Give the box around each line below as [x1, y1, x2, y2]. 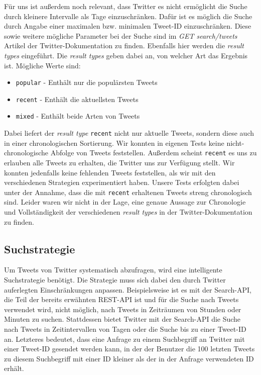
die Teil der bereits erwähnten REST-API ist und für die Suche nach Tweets [4, 294, 239, 305]
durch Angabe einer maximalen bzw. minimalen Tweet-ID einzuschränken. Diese [4, 21, 251, 31]
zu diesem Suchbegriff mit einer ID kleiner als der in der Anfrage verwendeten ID [4, 353, 254, 363]
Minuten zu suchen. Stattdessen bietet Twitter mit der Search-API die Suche [4, 314, 241, 324]
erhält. [4, 363, 24, 373]
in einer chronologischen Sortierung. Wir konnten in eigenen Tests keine [4, 137, 224, 148]
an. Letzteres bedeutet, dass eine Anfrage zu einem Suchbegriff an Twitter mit [4, 333, 245, 344]
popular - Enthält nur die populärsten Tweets [16, 77, 158, 87]
